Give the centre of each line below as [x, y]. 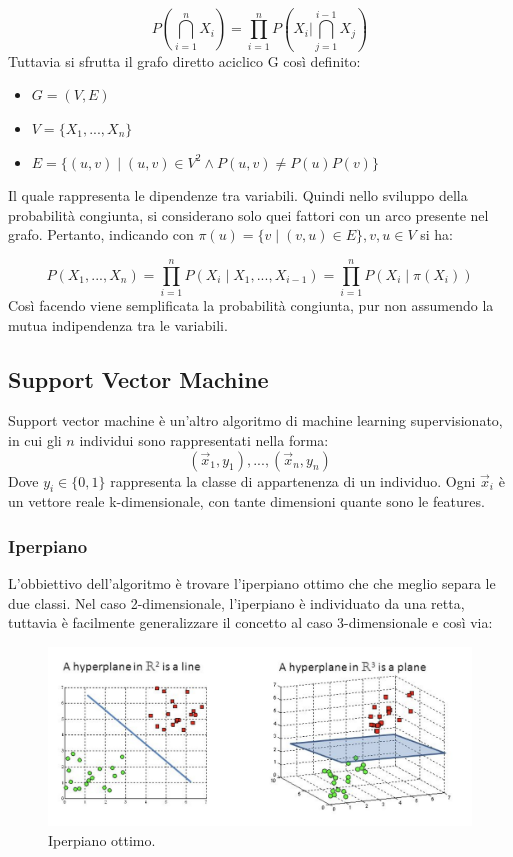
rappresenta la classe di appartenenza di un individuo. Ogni [293, 480]
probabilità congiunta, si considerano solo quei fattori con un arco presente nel [248, 214]
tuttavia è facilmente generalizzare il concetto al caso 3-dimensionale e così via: [250, 622]
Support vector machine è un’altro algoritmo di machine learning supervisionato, [255, 420]
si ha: [436, 234]
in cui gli [35, 439]
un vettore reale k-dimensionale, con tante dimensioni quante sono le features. [246, 501]
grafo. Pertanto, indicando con [101, 234]
